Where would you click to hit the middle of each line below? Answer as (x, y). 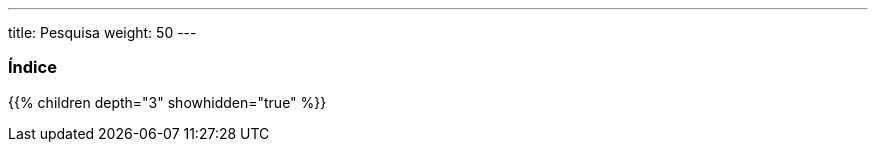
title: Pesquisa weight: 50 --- (102, 32)
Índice (32, 67)
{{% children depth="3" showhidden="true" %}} (167, 102)
